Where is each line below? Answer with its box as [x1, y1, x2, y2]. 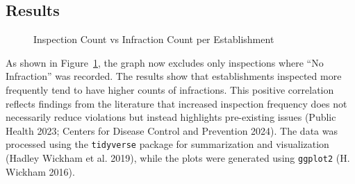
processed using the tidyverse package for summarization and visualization [6, 137, 329, 151]
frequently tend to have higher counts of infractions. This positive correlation [6, 82, 334, 97]
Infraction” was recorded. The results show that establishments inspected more [6, 69, 342, 83]
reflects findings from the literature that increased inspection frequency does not [6, 96, 347, 110]
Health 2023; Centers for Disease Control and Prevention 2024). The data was [6, 123, 338, 137]
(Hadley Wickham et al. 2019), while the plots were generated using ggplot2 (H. [6, 151, 350, 165]
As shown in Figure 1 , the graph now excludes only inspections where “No [6, 55, 324, 69]
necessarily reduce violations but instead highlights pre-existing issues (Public [6, 110, 336, 124]
